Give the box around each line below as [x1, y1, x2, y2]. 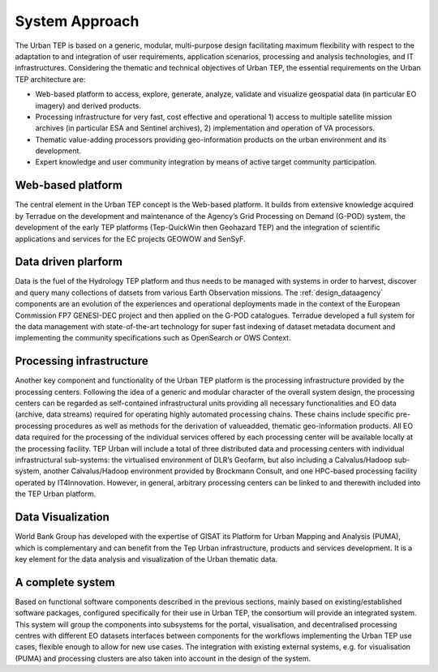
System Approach [15, 12, 140, 30]
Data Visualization [15, 511, 109, 524]
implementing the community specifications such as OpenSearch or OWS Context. [15, 333, 291, 343]
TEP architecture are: [15, 74, 86, 84]
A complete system [15, 576, 115, 589]
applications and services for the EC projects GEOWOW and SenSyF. [15, 233, 247, 243]
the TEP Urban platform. [15, 489, 97, 499]
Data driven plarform [15, 255, 123, 269]
